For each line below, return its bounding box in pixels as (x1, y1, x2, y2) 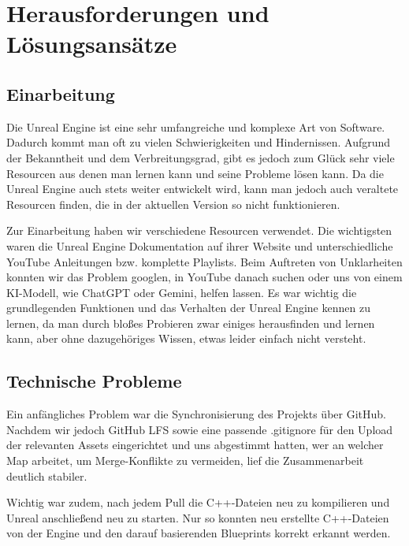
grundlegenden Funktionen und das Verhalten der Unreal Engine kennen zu (6, 299, 370, 316)
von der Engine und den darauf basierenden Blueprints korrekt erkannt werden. (6, 525, 391, 541)
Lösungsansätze (6, 28, 177, 60)
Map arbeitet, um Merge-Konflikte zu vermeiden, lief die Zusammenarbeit (6, 452, 364, 469)
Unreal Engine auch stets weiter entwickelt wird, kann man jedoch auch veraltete (6, 180, 399, 197)
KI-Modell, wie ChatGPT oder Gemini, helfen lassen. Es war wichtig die (6, 284, 357, 300)
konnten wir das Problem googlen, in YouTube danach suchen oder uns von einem (6, 269, 403, 285)
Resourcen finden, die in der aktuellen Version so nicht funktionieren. (6, 195, 340, 212)
